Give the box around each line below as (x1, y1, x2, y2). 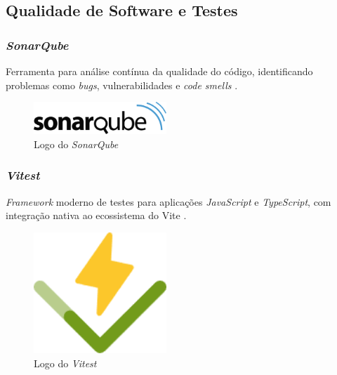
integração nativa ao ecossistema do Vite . (6, 208, 187, 223)
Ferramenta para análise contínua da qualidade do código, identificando (6, 64, 313, 78)
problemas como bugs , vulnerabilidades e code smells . (6, 77, 238, 92)
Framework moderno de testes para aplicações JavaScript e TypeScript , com (6, 194, 331, 209)
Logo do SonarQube (34, 136, 119, 151)
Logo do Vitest (34, 356, 97, 371)
